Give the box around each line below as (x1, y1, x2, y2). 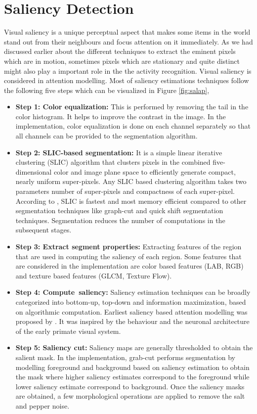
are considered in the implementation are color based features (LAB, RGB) (15, 261, 244, 271)
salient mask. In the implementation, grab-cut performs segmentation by (15, 352, 235, 362)
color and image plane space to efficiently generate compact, (53, 166, 236, 177)
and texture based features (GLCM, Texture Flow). (15, 270, 172, 280)
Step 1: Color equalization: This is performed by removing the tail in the (15, 101, 249, 112)
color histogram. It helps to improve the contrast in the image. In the (15, 111, 226, 121)
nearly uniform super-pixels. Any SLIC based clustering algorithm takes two (15, 176, 247, 186)
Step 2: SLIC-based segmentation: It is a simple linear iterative (15, 147, 222, 157)
